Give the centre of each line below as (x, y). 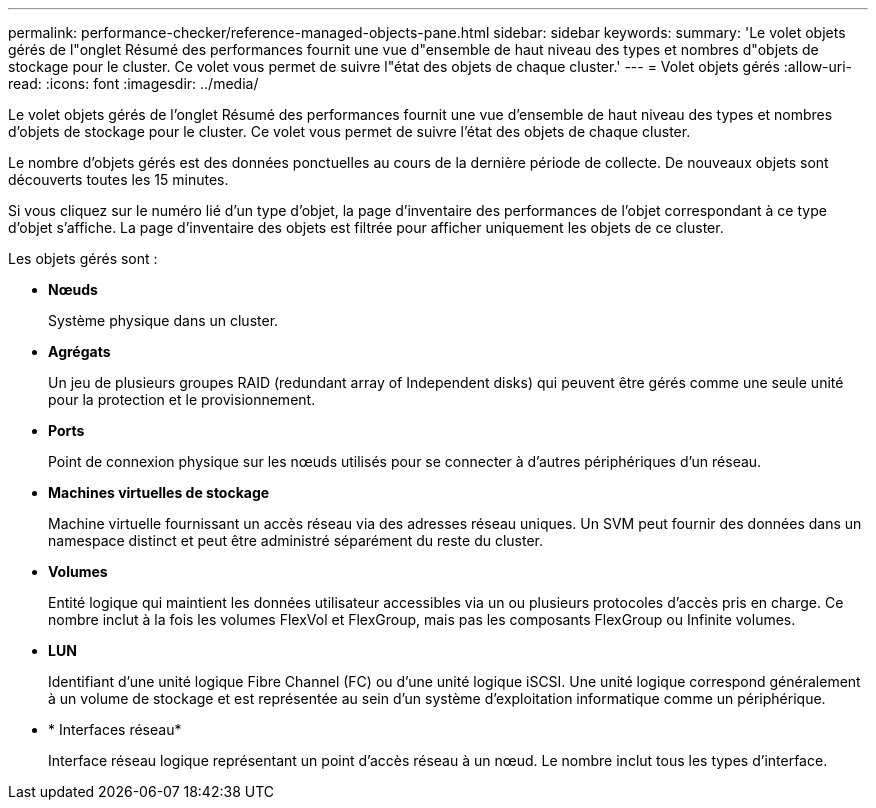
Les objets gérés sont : (83, 258)
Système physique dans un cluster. (163, 320)
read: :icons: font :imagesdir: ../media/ (133, 83)
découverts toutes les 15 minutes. (118, 179)
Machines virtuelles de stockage (159, 492)
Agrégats (79, 351)
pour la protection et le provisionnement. (182, 399)
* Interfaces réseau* (115, 729)
